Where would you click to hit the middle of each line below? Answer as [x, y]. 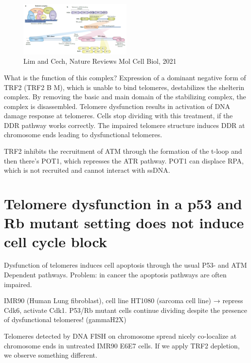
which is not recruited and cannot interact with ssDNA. [87, 170]
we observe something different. [51, 355]
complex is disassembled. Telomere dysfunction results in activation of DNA [117, 106]
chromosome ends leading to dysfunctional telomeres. [83, 135]
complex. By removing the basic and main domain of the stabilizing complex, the [125, 97]
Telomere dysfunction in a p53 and [123, 204]
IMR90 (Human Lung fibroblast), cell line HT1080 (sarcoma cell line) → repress [124, 300]
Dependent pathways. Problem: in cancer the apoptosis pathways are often [115, 274]
